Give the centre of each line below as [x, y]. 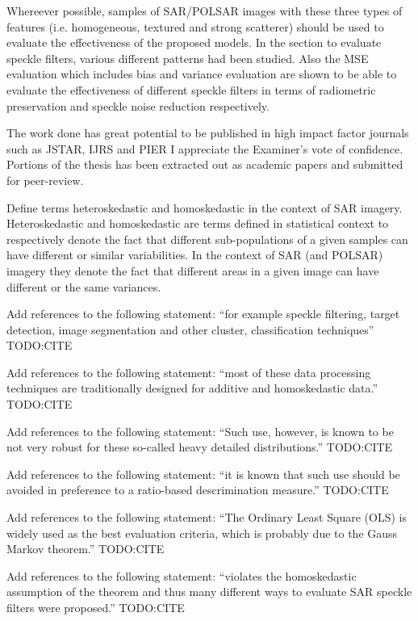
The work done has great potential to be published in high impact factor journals [208, 133]
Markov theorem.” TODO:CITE [86, 549]
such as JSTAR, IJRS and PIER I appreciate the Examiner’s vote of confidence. [205, 148]
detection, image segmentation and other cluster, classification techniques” [190, 329]
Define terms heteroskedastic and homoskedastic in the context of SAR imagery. [205, 207]
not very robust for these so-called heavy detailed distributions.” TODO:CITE [200, 447]
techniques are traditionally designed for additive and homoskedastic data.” [192, 388]
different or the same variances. [84, 286]
